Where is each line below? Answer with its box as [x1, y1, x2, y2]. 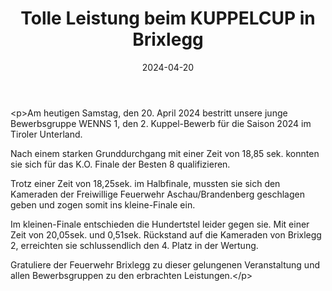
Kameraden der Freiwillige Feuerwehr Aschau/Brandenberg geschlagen [10, 188, 306, 200]
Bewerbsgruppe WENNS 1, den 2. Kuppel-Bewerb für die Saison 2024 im [10, 117, 312, 129]
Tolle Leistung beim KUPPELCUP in [20, 7, 316, 30]
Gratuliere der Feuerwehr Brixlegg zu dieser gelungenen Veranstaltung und [10, 258, 320, 271]
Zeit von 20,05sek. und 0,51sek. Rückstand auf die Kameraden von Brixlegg [10, 228, 322, 241]
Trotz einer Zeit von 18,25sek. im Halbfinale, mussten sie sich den [10, 177, 281, 189]
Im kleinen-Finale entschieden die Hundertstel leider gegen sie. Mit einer [10, 218, 310, 230]
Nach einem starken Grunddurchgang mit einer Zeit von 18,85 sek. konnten [10, 147, 320, 159]
